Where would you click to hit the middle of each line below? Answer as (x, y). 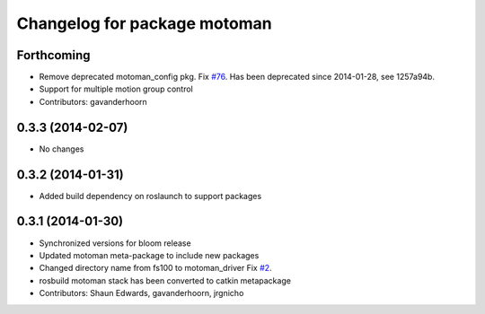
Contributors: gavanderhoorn (93, 101)
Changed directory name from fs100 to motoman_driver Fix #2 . (156, 268)
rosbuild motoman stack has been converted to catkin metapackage (165, 280)
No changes (62, 149)
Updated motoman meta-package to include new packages (149, 255)
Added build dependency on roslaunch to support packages (150, 196)
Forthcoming (53, 55)
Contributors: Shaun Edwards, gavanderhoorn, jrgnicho (141, 293)
